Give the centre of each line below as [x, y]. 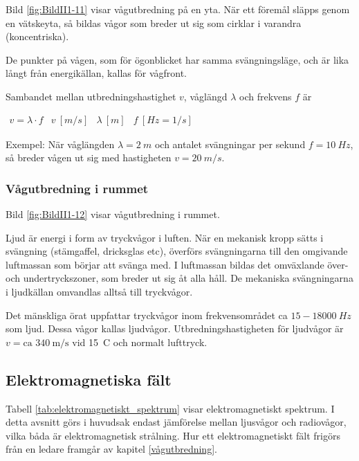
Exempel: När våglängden [60, 144]
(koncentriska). [37, 36]
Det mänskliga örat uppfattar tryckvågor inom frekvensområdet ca [147, 315]
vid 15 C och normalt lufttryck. [140, 342]
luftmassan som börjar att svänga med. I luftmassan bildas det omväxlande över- [177, 264]
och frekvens [265, 96]
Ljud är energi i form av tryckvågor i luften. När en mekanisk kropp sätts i [165, 237]
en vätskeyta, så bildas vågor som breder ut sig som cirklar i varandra [154, 22]
